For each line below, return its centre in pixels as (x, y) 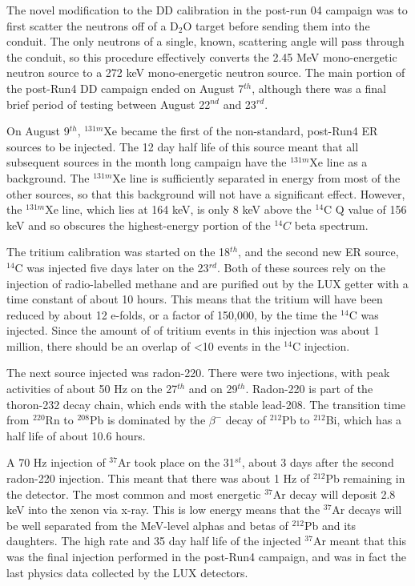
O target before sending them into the (276, 25)
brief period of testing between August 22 (109, 104)
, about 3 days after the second (318, 462)
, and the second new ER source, (318, 252)
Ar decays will (367, 510)
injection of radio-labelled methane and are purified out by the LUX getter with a (207, 283)
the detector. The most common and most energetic (134, 494)
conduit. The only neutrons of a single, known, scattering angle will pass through (205, 41)
